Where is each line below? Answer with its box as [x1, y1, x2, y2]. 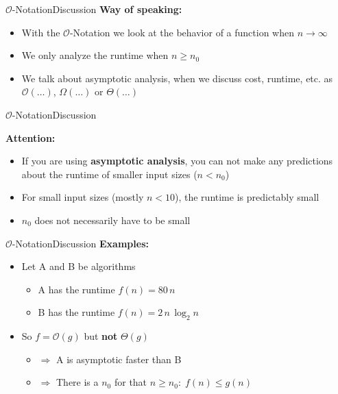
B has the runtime [38, 305, 115, 319]
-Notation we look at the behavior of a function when [69, 25, 294, 39]
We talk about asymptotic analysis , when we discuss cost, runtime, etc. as [21, 71, 333, 85]
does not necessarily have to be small [34, 212, 191, 227]
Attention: [5, 130, 56, 145]
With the [21, 25, 60, 39]
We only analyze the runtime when [21, 48, 169, 62]
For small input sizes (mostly [21, 190, 144, 204]
